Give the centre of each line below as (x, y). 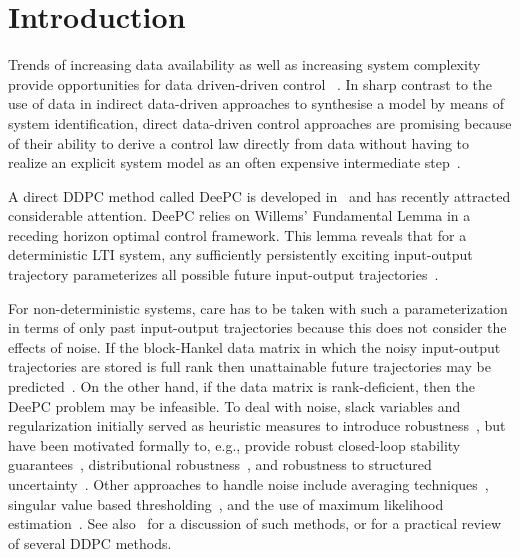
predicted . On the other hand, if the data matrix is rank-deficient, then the (241, 386)
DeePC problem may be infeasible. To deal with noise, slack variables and (234, 405)
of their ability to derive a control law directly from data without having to (239, 142)
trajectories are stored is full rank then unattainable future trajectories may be (249, 366)
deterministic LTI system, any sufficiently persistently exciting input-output (240, 254)
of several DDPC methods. (90, 542)
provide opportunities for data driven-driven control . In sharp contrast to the (250, 83)
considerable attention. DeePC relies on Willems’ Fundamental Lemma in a (239, 215)
